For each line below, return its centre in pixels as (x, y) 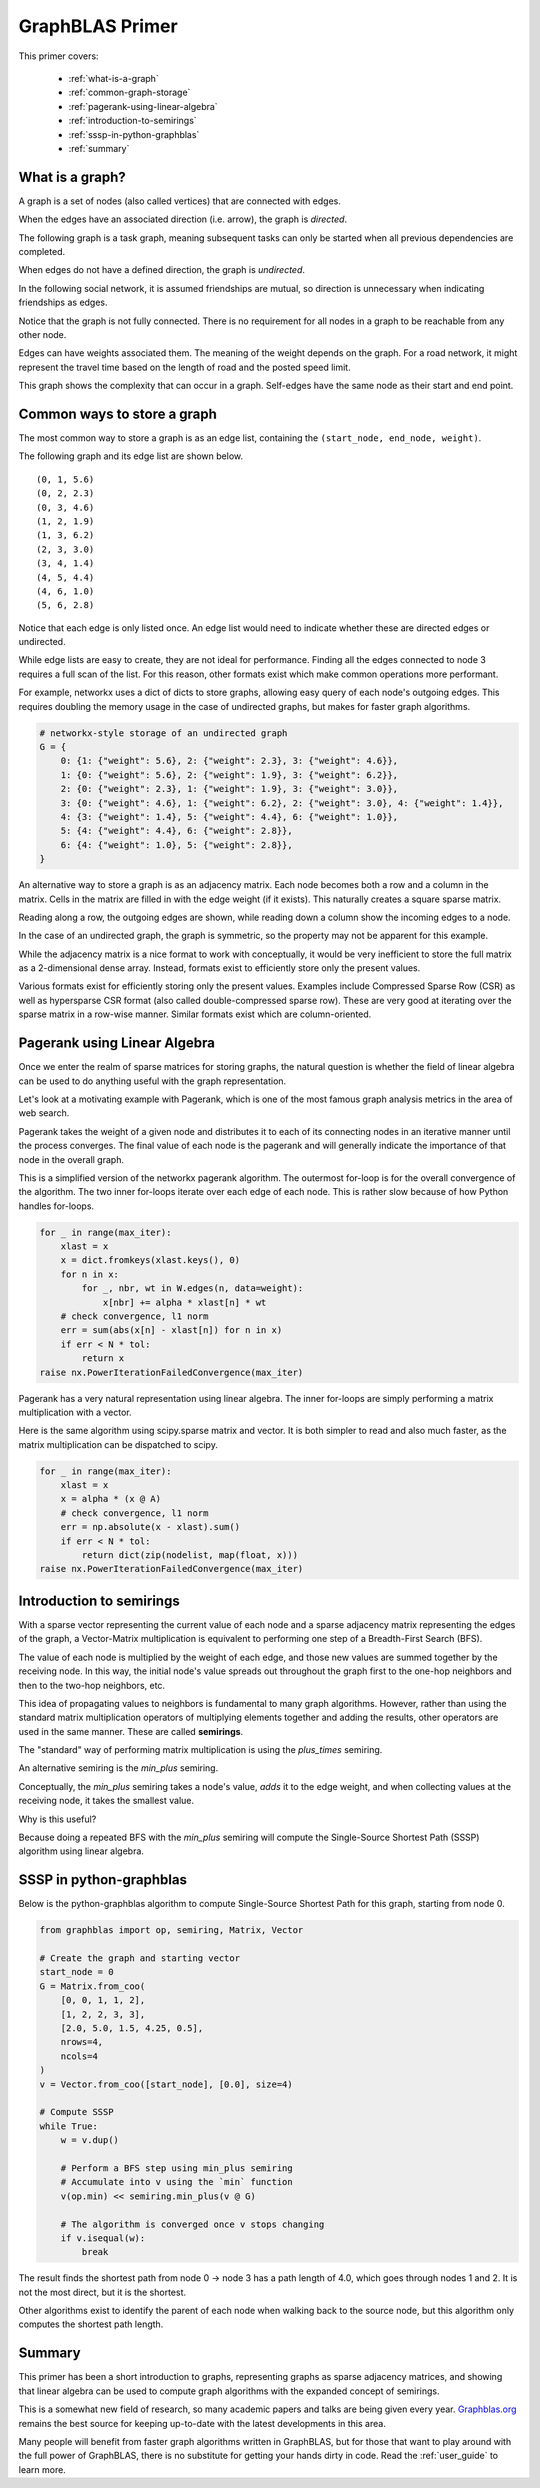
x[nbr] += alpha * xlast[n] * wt (184, 1302)
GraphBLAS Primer (98, 26)
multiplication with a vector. (75, 1412)
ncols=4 (79, 2056)
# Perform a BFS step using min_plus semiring (177, 2168)
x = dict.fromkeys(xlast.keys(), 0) (150, 1260)
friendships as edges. (63, 302)
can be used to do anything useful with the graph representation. (152, 1081)
